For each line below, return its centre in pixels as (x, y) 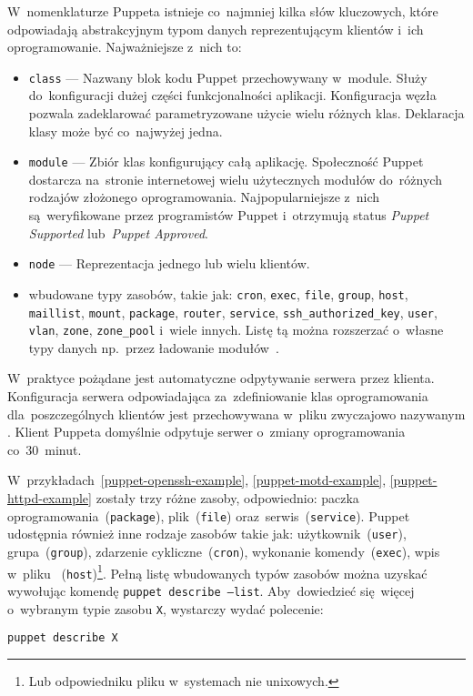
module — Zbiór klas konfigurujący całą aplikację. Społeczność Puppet (226, 161)
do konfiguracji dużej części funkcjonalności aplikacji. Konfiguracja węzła (232, 95)
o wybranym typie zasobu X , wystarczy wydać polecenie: (166, 608)
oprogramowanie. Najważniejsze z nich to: (125, 47)
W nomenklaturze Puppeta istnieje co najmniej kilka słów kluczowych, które (223, 11)
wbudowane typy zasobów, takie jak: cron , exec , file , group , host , (218, 293)
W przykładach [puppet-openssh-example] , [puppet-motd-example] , (197, 480)
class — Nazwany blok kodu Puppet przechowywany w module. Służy (228, 77)
